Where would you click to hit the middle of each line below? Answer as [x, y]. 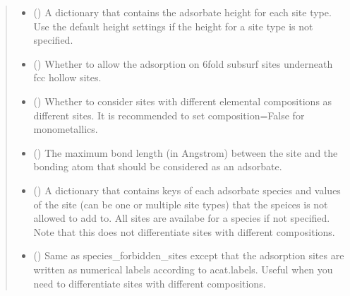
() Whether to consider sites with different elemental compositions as [183, 101]
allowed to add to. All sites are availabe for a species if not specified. [182, 218]
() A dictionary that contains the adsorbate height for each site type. [182, 12]
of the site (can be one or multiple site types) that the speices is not [181, 204]
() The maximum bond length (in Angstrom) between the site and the [186, 152]
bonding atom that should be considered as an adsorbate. [158, 166]
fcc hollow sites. [67, 77]
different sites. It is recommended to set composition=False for [169, 115]
